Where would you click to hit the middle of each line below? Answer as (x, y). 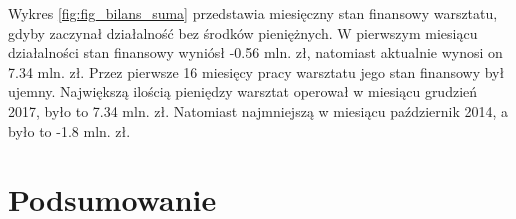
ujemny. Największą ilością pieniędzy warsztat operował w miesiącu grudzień (243, 91)
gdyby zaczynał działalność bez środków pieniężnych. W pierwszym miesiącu (243, 32)
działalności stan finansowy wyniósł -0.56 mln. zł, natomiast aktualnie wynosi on (255, 52)
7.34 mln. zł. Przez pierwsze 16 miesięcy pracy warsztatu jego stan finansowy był (256, 71)
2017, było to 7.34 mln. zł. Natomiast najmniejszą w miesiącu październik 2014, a (258, 110)
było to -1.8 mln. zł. (69, 130)
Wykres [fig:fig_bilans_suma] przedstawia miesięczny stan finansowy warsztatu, (253, 13)
